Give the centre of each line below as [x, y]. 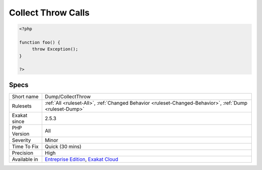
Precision [23, 153]
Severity [21, 140]
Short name [25, 96]
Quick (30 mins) [63, 146]
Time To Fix [25, 146]
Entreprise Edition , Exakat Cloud [82, 159]
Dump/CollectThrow [68, 96]
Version [21, 134]
